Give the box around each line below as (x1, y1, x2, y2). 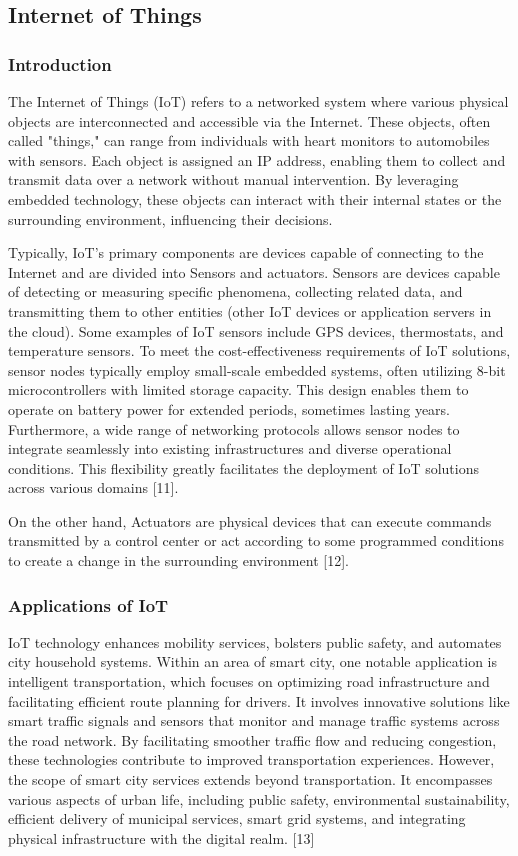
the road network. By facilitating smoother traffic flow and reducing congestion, (8, 729, 497, 750)
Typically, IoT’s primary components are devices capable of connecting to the (8, 242, 484, 263)
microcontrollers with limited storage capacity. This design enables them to (8, 379, 469, 400)
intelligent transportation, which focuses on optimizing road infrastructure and (8, 671, 490, 692)
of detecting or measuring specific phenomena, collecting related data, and (8, 281, 463, 302)
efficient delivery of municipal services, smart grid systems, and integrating (8, 808, 466, 829)
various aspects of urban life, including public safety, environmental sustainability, (8, 788, 510, 809)
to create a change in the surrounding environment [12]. (8, 550, 349, 571)
